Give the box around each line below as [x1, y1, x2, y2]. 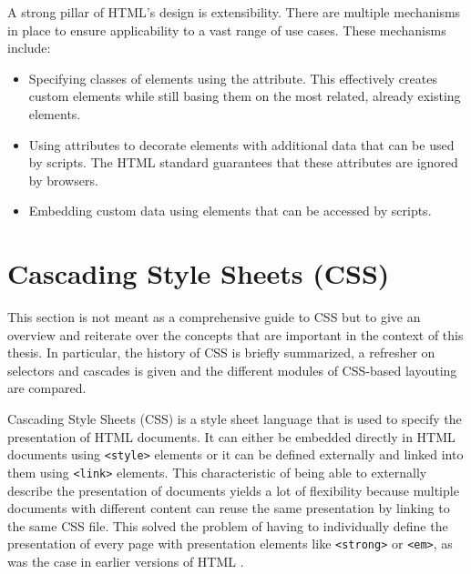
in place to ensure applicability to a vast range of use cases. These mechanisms [7, 20, 446, 39]
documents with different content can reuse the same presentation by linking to [7, 498, 450, 518]
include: [7, 38, 51, 57]
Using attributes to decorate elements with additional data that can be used [28, 135, 455, 154]
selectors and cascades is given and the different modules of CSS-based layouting [7, 360, 457, 379]
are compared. [7, 378, 87, 398]
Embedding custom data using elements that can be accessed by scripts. [28, 201, 432, 220]
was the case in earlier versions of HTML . [7, 551, 244, 570]
